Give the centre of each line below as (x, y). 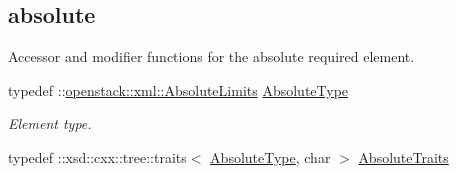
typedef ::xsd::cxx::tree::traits (97, 156)
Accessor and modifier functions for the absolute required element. (211, 56)
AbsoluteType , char (270, 156)
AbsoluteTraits (403, 156)
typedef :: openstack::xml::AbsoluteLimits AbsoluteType (178, 89)
